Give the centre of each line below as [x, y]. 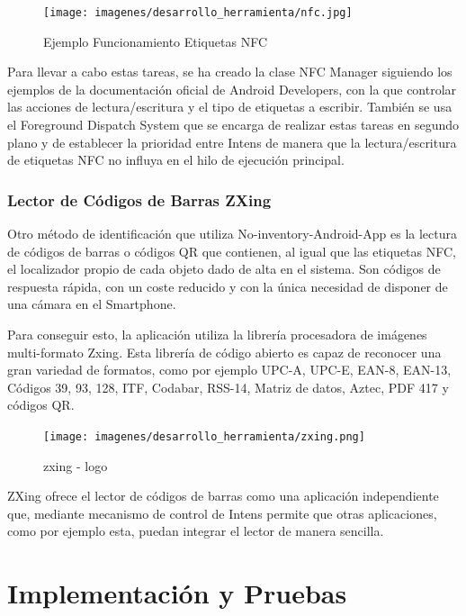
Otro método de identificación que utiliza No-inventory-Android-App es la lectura [232, 234]
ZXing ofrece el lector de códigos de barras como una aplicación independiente [223, 496]
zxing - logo [76, 465]
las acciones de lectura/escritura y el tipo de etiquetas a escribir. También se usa [230, 107]
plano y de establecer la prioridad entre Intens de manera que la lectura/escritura [232, 142]
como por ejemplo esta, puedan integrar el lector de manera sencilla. [196, 531]
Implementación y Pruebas [177, 593]
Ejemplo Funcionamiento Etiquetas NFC [155, 41]
